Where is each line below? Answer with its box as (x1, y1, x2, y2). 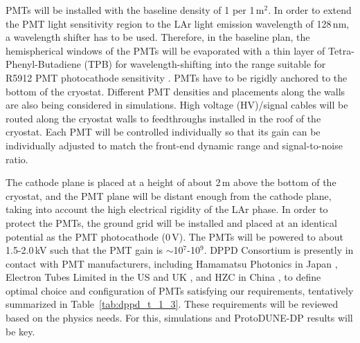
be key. (6, 324, 35, 338)
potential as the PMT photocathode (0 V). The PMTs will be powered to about (6, 229, 343, 243)
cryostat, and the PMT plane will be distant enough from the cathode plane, (6, 188, 332, 203)
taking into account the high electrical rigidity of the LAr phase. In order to (6, 202, 328, 216)
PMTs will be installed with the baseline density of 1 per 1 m (6, 3, 264, 17)
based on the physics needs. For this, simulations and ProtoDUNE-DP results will (6, 310, 353, 325)
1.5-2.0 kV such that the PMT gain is (6, 243, 163, 257)
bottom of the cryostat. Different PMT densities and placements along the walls (6, 84, 345, 98)
